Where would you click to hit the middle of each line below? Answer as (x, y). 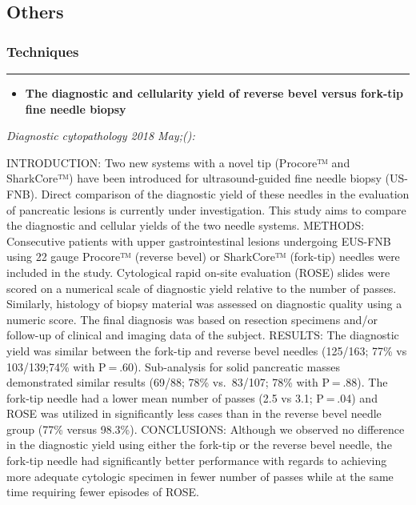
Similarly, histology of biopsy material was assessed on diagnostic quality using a (204, 304)
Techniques (43, 51)
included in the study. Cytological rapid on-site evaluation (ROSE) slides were (198, 272)
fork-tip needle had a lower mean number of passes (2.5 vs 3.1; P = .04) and (192, 397)
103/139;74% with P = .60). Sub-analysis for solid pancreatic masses (174, 366)
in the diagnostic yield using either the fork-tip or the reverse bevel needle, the (199, 445)
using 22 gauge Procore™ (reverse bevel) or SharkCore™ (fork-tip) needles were (203, 257)
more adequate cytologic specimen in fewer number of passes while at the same (200, 476)
